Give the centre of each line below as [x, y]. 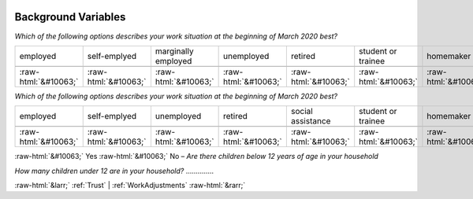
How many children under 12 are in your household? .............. [114, 171]
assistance [311, 121]
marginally [174, 51]
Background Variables [70, 17]
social [302, 112]
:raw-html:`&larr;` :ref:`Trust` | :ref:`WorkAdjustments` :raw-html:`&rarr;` [130, 186]
